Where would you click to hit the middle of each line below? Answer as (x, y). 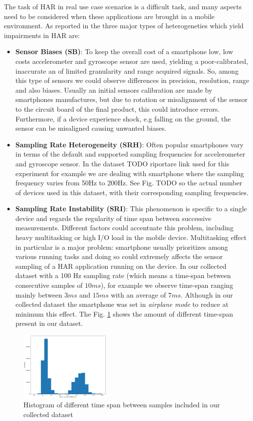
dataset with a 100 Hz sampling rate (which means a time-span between (123, 275)
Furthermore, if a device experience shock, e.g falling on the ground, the (123, 118)
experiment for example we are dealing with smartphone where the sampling (130, 173)
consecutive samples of (49, 285)
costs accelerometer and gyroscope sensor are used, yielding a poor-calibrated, (132, 61)
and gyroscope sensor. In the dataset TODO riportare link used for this (122, 163)
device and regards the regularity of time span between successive (113, 218)
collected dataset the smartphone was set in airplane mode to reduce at (122, 304)
